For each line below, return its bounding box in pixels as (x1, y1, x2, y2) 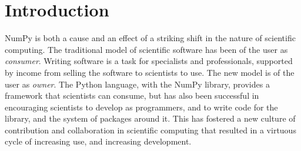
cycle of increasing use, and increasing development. (5, 135, 192, 147)
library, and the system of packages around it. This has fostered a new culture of (5, 112, 296, 125)
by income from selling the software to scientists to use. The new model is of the (5, 66, 295, 78)
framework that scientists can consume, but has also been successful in (5, 89, 259, 102)
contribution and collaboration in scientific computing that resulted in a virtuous (5, 123, 296, 136)
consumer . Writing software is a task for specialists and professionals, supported (5, 55, 293, 67)
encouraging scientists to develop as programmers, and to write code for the (5, 100, 278, 113)
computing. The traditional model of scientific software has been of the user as (5, 43, 288, 55)
